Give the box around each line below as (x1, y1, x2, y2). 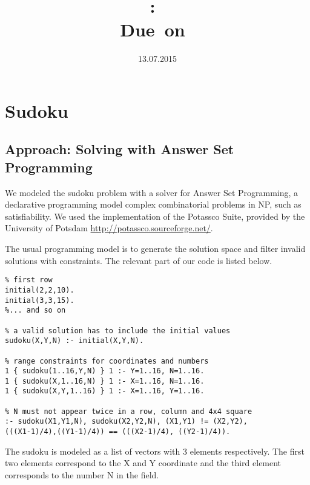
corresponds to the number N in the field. (5, 468, 159, 481)
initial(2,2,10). (5, 285, 74, 294)
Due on (120, 17, 185, 42)
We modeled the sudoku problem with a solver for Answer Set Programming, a (5, 186, 298, 198)
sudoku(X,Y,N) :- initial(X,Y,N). (5, 336, 144, 345)
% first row (5, 276, 53, 285)
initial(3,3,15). (5, 296, 74, 305)
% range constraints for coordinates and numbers (5, 356, 209, 365)
